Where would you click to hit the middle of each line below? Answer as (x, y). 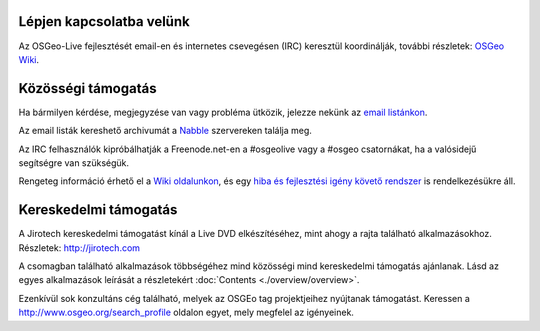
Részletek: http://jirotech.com (79, 247)
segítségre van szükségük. (74, 162)
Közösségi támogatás (87, 88)
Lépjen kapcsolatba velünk (104, 21)
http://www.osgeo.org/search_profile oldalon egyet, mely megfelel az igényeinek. (186, 312)
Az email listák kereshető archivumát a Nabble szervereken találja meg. (165, 131)
